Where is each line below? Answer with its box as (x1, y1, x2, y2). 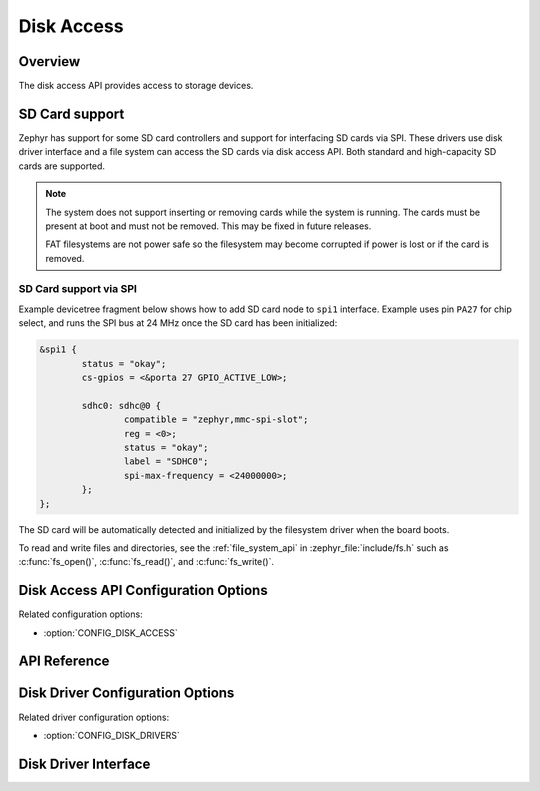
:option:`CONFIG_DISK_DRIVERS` (43, 729, 180, 741)
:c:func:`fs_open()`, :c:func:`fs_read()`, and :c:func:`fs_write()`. (18, 556, 275, 568)
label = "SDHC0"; (123, 456, 209, 467)
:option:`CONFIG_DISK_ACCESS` (43, 626, 179, 639)
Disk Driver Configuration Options (18, 685, 235, 702)
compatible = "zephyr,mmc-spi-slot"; (123, 414, 309, 425)
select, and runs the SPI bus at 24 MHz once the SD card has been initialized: (18, 317, 338, 329)
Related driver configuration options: (18, 711, 170, 723)
